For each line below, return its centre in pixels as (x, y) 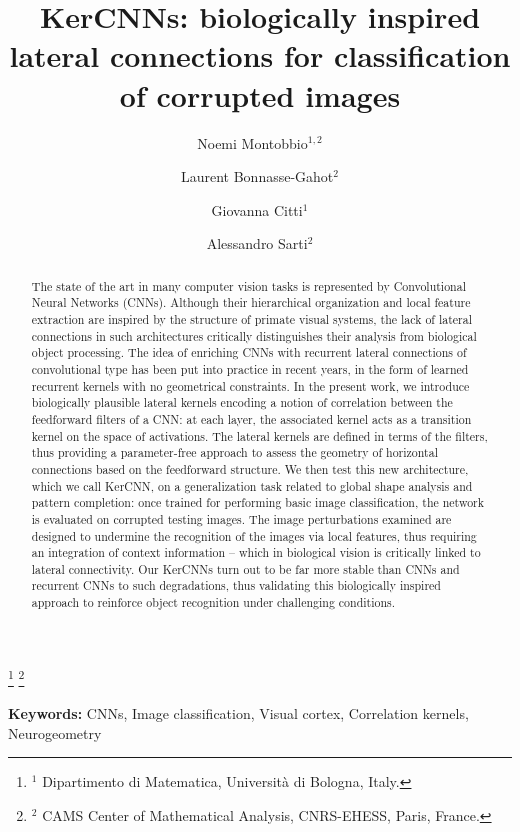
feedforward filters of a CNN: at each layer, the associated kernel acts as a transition (251, 418)
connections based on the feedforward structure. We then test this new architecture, (250, 468)
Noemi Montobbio (252, 142)
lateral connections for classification (260, 55)
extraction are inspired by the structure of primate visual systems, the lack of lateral (252, 318)
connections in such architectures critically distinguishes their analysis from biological (254, 335)
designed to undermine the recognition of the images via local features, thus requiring (254, 535)
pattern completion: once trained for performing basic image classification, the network (258, 502)
